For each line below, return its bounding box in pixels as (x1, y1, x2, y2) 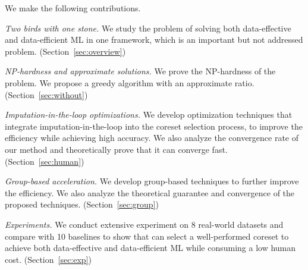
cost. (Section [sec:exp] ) (5, 253, 92, 265)
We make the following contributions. (5, 2, 141, 14)
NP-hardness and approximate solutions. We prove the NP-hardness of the (5, 65, 276, 77)
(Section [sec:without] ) (5, 88, 88, 101)
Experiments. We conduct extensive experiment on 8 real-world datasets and (5, 218, 284, 230)
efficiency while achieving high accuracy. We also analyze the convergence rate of (5, 131, 299, 144)
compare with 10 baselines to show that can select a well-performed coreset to (5, 230, 289, 242)
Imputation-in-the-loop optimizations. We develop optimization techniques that (5, 108, 293, 121)
